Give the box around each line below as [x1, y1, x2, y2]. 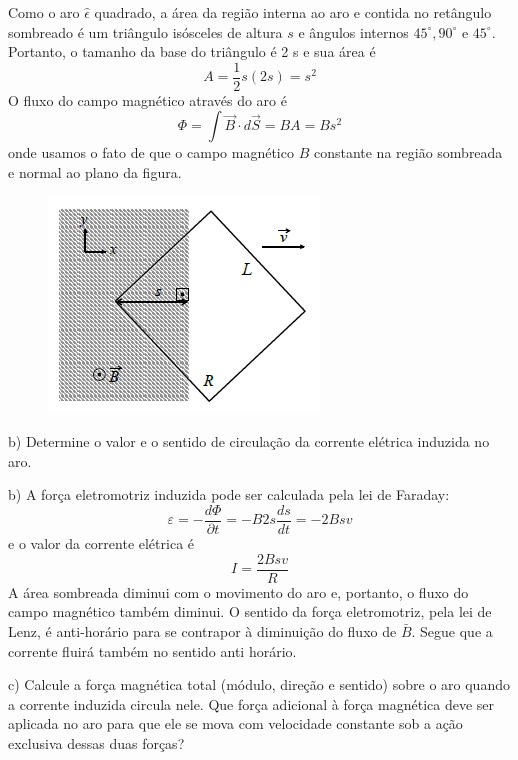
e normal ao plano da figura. [8, 162, 182, 183]
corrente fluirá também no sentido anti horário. [8, 640, 297, 661]
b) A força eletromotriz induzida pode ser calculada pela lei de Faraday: [8, 484, 450, 505]
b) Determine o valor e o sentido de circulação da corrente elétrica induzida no [8, 431, 490, 452]
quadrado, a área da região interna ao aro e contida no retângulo [94, 2, 492, 22]
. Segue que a [411, 620, 493, 641]
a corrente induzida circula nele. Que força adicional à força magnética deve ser [8, 693, 495, 714]
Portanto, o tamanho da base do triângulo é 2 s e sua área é [8, 41, 376, 62]
